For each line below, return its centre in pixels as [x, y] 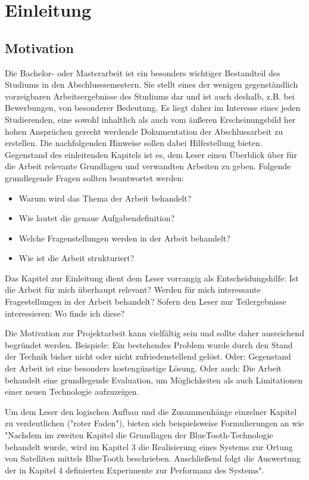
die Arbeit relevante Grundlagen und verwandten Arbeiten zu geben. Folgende [148, 166]
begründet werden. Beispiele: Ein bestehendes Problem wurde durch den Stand [149, 344]
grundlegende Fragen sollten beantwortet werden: [95, 177]
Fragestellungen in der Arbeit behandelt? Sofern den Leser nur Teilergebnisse [146, 301]
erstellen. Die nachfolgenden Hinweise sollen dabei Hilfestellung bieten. [134, 143]
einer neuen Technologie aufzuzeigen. [72, 391]
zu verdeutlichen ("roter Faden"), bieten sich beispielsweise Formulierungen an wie [154, 423]
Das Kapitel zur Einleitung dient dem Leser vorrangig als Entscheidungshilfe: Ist [152, 278]
